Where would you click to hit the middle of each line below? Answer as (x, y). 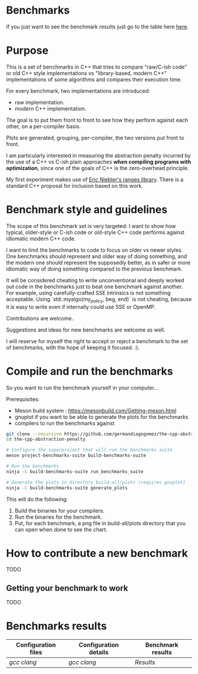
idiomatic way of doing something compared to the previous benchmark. (94, 269)
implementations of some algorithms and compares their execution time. (94, 79)
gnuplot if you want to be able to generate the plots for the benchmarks (101, 416)
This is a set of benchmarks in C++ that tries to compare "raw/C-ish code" (97, 67)
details (99, 652)
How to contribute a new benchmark (97, 553)
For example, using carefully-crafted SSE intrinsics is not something (88, 292)
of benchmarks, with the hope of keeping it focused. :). (73, 347)
